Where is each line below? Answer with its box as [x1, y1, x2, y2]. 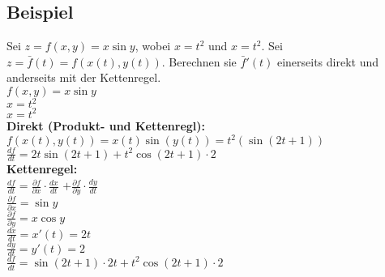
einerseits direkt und [276, 53, 379, 70]
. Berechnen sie [161, 53, 237, 70]
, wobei [135, 37, 171, 54]
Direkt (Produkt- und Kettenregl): [6, 117, 205, 134]
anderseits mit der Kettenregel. [6, 69, 161, 86]
